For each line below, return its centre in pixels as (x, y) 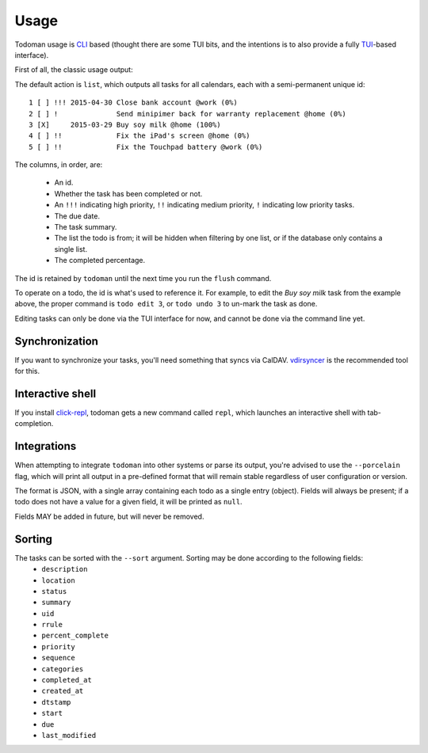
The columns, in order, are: (59, 165)
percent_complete (75, 636)
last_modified (69, 735)
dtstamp (56, 702)
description (65, 569)
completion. (34, 424)
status (54, 591)
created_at (63, 691)
